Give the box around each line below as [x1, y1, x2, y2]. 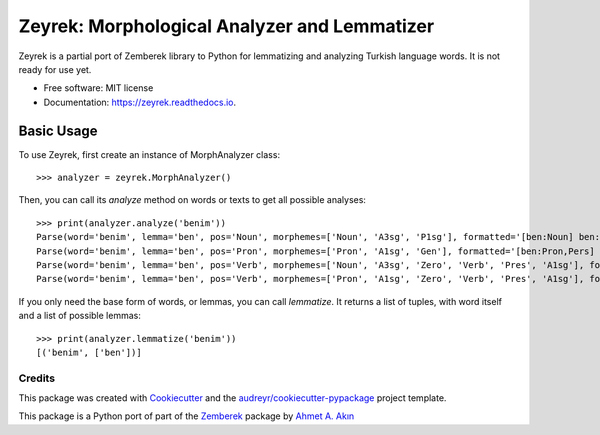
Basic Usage [18, 122, 98, 139]
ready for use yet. [18, 63, 92, 75]
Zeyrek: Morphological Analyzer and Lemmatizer [18, 15, 435, 37]
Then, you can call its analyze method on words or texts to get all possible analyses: [18, 194, 367, 206]
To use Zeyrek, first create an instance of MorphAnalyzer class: [18, 148, 280, 160]
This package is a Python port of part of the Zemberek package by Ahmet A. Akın [18, 410, 355, 422]
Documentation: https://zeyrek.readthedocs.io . [43, 96, 237, 108]
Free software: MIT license [43, 82, 154, 94]
